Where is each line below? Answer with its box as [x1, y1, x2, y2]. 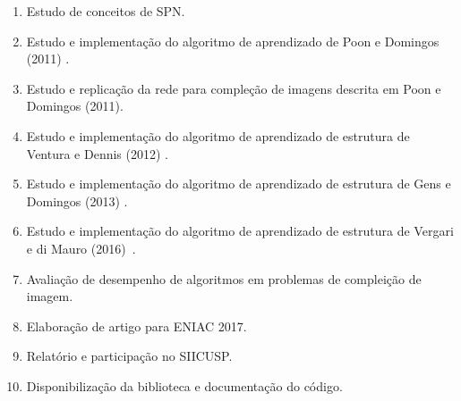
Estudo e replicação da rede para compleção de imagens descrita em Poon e [26, 79, 441, 97]
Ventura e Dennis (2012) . [26, 144, 169, 163]
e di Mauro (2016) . [26, 238, 136, 257]
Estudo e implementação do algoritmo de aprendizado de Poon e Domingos [26, 31, 440, 50]
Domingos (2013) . [26, 191, 128, 210]
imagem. [26, 287, 73, 305]
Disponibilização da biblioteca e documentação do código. [26, 376, 343, 395]
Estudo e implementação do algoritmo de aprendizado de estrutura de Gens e [26, 174, 451, 193]
